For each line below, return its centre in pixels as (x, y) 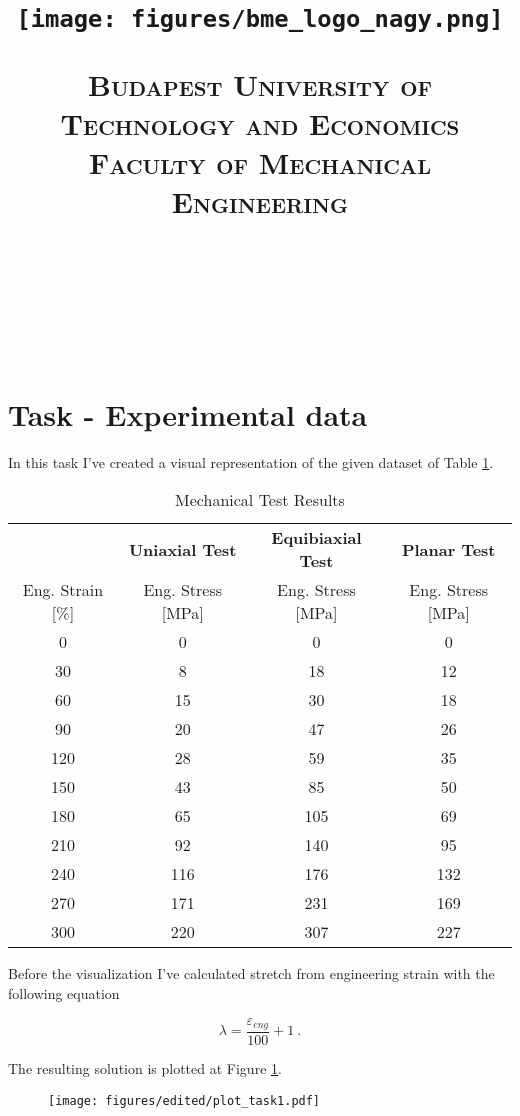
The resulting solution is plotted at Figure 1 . (145, 1068)
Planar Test (448, 549)
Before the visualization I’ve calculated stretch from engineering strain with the (251, 973)
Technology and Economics (260, 122)
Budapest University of (260, 83)
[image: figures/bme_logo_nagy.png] (260, 19)
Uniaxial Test (182, 549)
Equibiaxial (316, 538)
